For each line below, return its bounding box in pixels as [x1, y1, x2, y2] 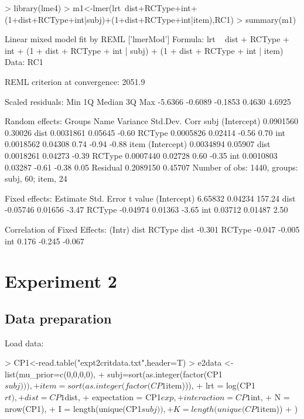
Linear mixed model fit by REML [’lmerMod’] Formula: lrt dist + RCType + [5, 33, 289, 45]
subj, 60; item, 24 [5, 172, 67, 185]
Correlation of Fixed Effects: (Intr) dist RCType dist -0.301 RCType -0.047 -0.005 [5, 223, 300, 235]
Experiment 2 [5, 269, 117, 293]
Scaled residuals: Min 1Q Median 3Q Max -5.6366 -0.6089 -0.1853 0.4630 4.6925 [5, 95, 291, 107]
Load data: [5, 336, 44, 349]
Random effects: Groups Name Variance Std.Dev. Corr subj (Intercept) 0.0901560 [5, 115, 299, 127]
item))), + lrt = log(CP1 [166, 379, 255, 391]
